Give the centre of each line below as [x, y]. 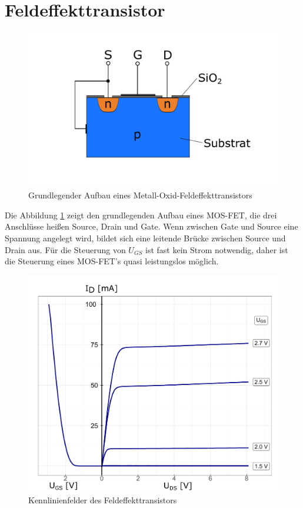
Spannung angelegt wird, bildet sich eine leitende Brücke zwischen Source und [145, 238]
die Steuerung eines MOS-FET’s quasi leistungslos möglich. [112, 261]
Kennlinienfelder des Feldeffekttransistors [103, 500]
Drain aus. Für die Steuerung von [65, 249]
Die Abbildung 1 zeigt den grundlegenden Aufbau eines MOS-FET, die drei [141, 215]
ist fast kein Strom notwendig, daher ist [217, 249]
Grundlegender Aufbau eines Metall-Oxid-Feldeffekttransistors [140, 195]
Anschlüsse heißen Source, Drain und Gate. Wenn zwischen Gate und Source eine [151, 226]
